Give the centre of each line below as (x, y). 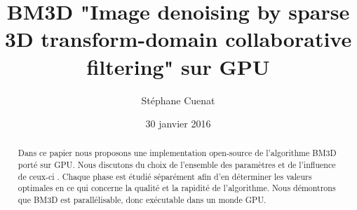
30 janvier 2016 (178, 124)
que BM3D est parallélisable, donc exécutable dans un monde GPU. (142, 200)
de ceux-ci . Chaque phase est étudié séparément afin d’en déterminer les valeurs (165, 176)
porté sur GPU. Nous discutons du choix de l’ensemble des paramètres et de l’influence (177, 165)
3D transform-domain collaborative (178, 39)
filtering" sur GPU (178, 66)
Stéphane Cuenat (178, 100)
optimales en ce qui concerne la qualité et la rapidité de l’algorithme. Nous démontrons (177, 188)
